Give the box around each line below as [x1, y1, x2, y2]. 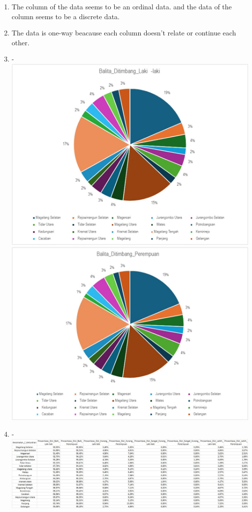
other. [11, 37, 30, 47]
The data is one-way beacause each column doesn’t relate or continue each [11, 28, 236, 38]
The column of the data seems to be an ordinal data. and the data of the [11, 1, 232, 11]
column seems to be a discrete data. [11, 11, 120, 21]
